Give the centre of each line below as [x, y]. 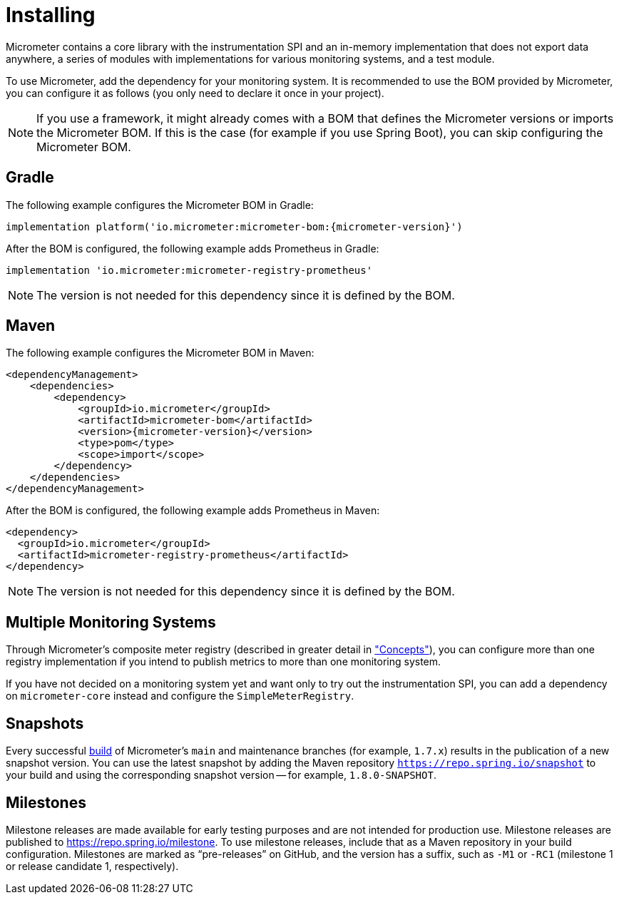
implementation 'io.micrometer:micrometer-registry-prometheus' [189, 270]
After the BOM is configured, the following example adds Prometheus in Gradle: [193, 248]
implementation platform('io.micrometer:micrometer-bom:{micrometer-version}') [234, 226]
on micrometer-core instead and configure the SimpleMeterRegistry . [180, 696]
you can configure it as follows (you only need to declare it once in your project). [195, 93]
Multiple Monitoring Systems [111, 622]
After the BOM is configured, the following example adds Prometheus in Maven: [193, 511]
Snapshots [45, 723]
